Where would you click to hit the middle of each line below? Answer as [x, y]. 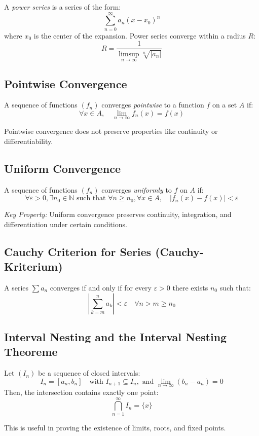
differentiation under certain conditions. [66, 224]
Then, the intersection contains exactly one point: [81, 392]
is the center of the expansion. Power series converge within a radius [140, 35]
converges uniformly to [137, 189]
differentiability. [29, 141]
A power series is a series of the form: [63, 7]
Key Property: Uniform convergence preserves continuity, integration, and [118, 214]
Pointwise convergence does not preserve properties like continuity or [111, 131]
